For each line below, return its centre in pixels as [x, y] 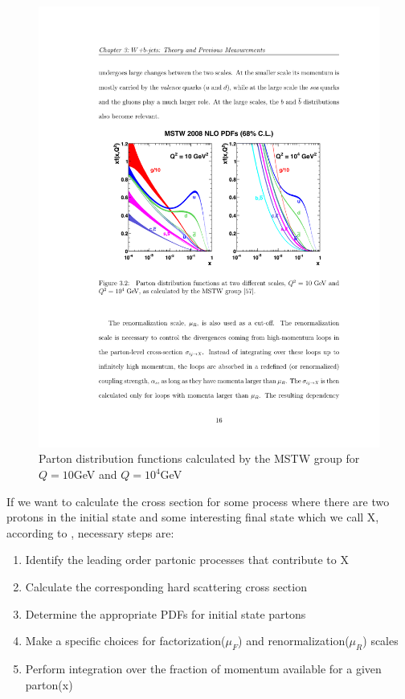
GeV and [95, 474]
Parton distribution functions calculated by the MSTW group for [199, 458]
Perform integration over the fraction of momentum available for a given [203, 669]
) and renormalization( [294, 641]
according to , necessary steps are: [90, 532]
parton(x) [49, 684]
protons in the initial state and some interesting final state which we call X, [193, 517]
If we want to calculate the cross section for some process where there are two [198, 501]
